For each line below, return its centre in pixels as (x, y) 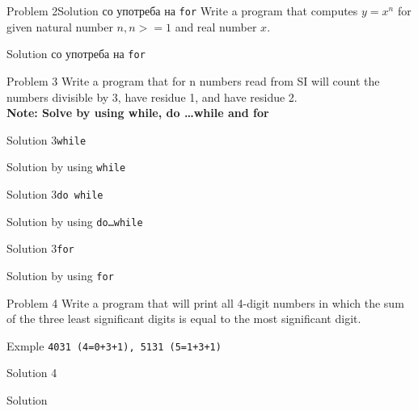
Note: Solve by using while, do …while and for (138, 113)
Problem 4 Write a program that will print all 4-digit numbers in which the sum (205, 302)
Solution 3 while (46, 139)
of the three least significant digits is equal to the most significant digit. (184, 319)
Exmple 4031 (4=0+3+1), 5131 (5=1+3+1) (114, 345)
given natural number (60, 26)
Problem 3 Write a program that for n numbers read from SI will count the (193, 80)
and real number (216, 26)
